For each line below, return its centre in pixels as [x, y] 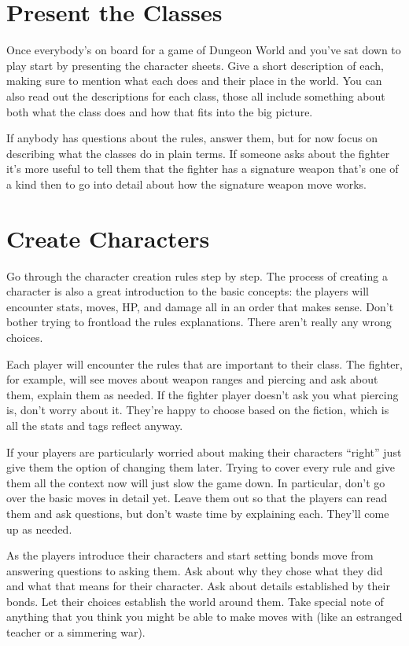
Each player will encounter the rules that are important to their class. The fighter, [204, 363]
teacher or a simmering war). [76, 632]
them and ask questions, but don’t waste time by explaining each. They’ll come [198, 513]
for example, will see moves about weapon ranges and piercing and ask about [192, 379]
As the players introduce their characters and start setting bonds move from [190, 555]
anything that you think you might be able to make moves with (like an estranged [204, 617]
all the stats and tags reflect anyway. [95, 425]
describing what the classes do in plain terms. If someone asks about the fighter [198, 153]
